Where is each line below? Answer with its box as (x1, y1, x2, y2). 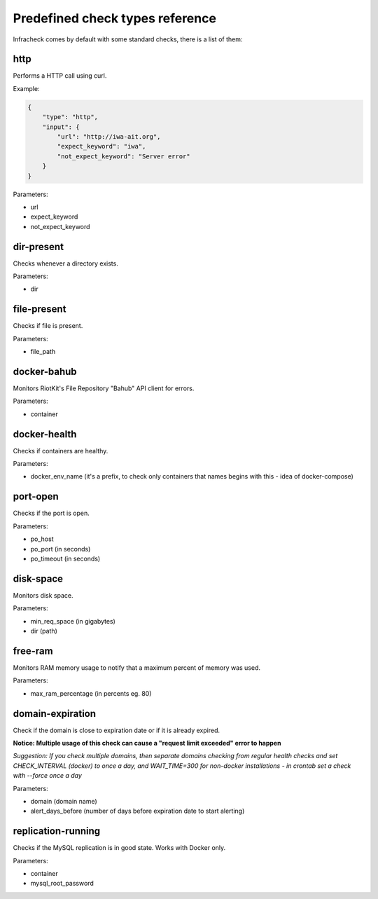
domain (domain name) (30, 797, 97, 805)
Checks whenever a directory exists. (13, 259, 118, 268)
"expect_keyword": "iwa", (57, 142, 146, 151)
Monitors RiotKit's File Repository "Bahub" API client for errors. (13, 384, 195, 392)
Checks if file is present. (13, 322, 83, 330)
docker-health (13, 428, 77, 440)
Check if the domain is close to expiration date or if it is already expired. (13, 726, 220, 734)
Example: (13, 84, 40, 92)
